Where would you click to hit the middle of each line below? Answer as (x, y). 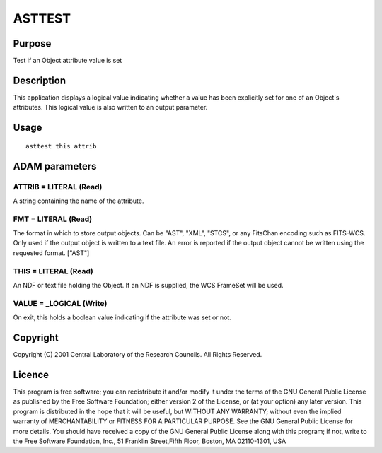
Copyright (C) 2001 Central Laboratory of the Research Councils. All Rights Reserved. (138, 355)
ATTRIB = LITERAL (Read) (58, 187)
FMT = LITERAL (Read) (52, 219)
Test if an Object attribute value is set (68, 61)
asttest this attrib (61, 146)
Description (40, 80)
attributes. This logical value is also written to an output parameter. (110, 107)
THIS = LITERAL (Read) (53, 271)
